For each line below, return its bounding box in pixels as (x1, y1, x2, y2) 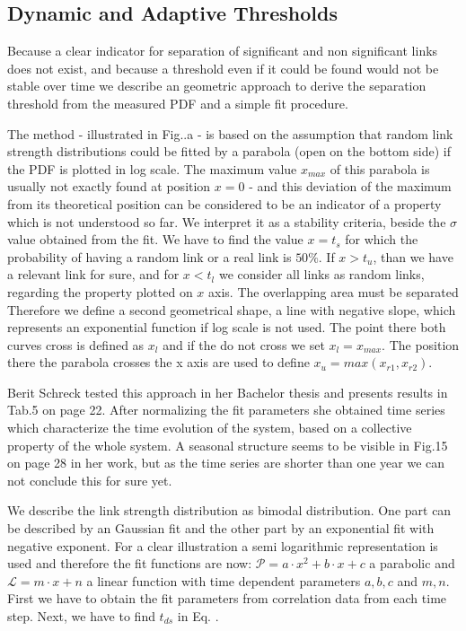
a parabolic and (369, 554, 455, 573)
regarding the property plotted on (7, 282, 193, 301)
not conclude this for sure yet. (7, 470, 172, 489)
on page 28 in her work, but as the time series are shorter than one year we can (7, 453, 445, 472)
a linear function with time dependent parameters (86, 571, 361, 590)
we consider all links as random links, (218, 265, 425, 284)
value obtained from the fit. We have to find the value (7, 230, 303, 249)
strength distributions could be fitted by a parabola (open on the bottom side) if (7, 142, 451, 161)
